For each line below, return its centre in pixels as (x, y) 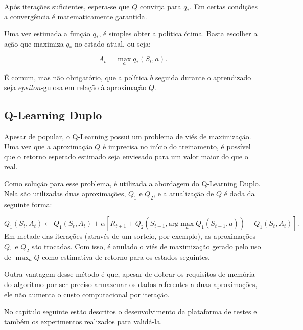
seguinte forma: (28, 204)
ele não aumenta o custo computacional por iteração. (87, 294)
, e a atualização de (184, 193)
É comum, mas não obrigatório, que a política (76, 77)
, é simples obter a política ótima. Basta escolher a (178, 34)
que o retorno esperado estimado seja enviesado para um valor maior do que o (126, 156)
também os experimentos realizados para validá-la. (83, 321)
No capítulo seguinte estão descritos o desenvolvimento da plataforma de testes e (131, 311)
